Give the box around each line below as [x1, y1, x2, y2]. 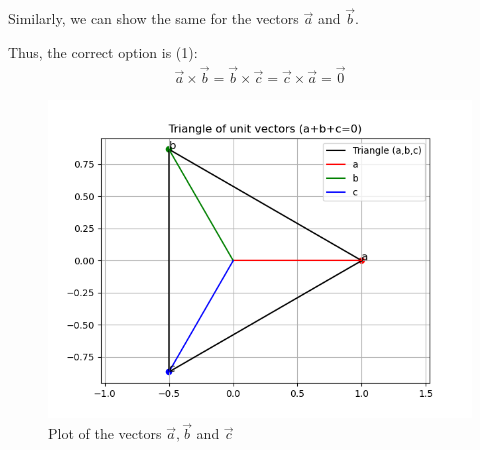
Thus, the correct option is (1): [8, 41, 198, 62]
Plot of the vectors [48, 423, 162, 444]
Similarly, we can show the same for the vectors [8, 8, 299, 29]
